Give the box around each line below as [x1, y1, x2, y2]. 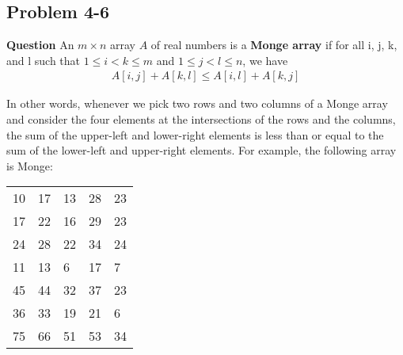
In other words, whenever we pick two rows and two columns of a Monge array [6, 95, 388, 112]
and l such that [6, 52, 81, 68]
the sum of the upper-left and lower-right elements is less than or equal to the [6, 126, 384, 143]
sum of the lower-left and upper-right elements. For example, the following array [6, 142, 397, 158]
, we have [242, 52, 288, 68]
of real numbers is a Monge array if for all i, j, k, [150, 36, 397, 53]
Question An [6, 36, 74, 53]
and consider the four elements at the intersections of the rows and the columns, [6, 111, 396, 128]
